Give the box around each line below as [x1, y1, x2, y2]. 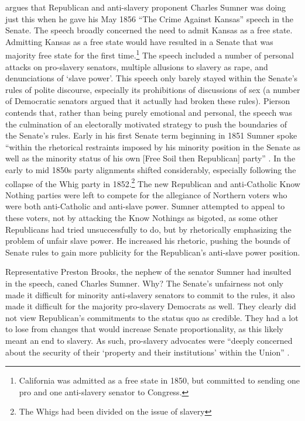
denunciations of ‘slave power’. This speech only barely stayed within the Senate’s [5, 72, 298, 84]
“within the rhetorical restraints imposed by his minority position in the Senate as [5, 140, 300, 153]
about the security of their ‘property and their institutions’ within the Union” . [5, 346, 290, 358]
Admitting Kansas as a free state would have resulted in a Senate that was [5, 35, 273, 47]
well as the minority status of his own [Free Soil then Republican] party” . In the [5, 152, 296, 164]
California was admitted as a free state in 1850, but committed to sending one [19, 374, 300, 387]
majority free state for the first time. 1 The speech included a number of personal [5, 47, 294, 61]
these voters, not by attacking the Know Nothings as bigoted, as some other [5, 212, 278, 223]
